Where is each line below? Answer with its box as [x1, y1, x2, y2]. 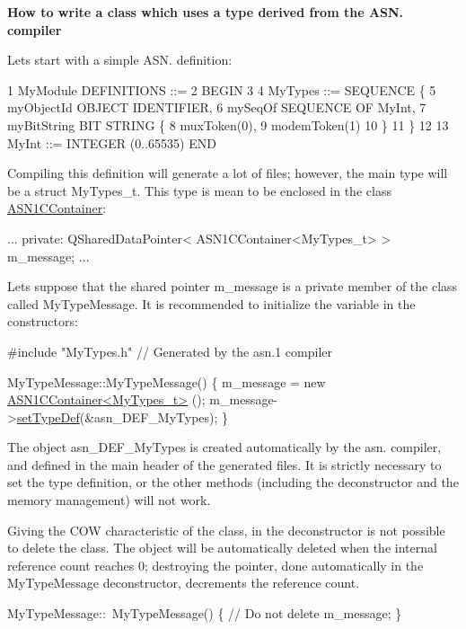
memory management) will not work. [7, 491, 211, 509]
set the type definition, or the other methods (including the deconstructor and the [7, 473, 459, 492]
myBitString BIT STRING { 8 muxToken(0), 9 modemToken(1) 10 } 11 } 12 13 [7, 115, 449, 134]
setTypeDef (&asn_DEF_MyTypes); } [16, 407, 229, 426]
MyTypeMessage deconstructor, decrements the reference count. [7, 573, 360, 592]
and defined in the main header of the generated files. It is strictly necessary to [7, 455, 442, 474]
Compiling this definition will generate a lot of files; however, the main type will [7, 164, 448, 182]
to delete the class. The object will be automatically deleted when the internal [7, 538, 437, 557]
